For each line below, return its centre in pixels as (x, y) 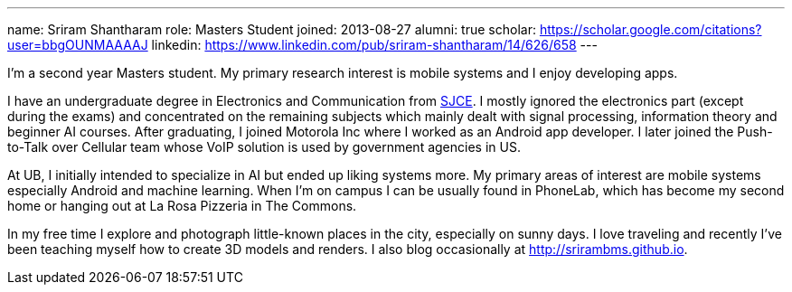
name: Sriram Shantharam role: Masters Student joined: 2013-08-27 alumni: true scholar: (272, 29)
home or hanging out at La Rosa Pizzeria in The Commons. (182, 206)
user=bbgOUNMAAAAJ (78, 45)
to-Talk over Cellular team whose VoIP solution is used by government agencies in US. (264, 147)
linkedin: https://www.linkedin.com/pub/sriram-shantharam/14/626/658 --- (374, 45)
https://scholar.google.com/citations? (651, 29)
